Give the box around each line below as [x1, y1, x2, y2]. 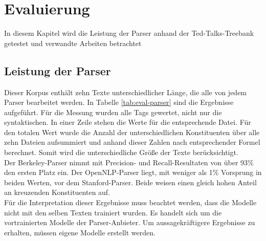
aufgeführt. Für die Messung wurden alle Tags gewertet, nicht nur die [4, 106, 222, 117]
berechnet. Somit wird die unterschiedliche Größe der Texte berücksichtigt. [4, 147, 238, 158]
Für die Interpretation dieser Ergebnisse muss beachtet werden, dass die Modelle [4, 197, 257, 208]
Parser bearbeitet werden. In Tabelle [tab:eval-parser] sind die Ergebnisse [4, 97, 234, 107]
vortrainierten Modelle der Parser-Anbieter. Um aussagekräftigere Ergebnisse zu [4, 217, 255, 228]
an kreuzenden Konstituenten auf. [4, 187, 110, 198]
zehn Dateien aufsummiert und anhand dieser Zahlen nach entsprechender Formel [4, 137, 260, 147]
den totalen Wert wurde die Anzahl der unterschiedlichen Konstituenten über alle [4, 126, 260, 137]
